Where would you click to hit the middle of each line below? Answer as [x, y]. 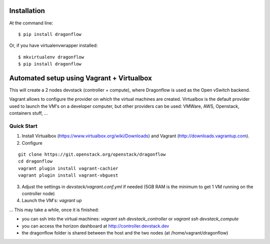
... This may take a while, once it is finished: [54, 210]
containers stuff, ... [28, 113]
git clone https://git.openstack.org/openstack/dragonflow [92, 154]
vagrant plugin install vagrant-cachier [68, 168]
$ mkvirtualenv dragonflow [51, 57]
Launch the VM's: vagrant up [52, 201]
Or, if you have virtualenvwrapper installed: [53, 45]
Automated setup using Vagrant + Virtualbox [80, 78]
